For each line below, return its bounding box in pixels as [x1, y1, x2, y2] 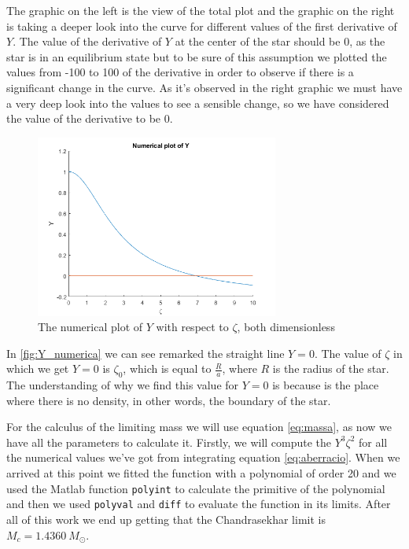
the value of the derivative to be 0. [6, 110, 173, 127]
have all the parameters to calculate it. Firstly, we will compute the [6, 433, 332, 450]
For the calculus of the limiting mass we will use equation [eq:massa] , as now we [6, 418, 392, 435]
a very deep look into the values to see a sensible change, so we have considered [6, 94, 389, 111]
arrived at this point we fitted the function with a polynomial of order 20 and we [6, 465, 396, 481]
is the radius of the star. [272, 360, 389, 377]
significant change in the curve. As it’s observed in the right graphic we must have [6, 79, 403, 95]
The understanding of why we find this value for [6, 377, 239, 393]
